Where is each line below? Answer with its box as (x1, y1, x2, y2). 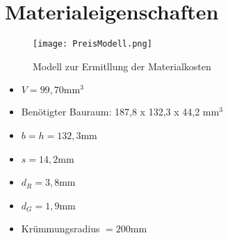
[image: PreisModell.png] (33, 39, 152, 49)
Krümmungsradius (21, 221, 100, 236)
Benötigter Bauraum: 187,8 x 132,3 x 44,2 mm (21, 104, 220, 119)
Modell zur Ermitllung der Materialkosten (33, 58, 211, 73)
